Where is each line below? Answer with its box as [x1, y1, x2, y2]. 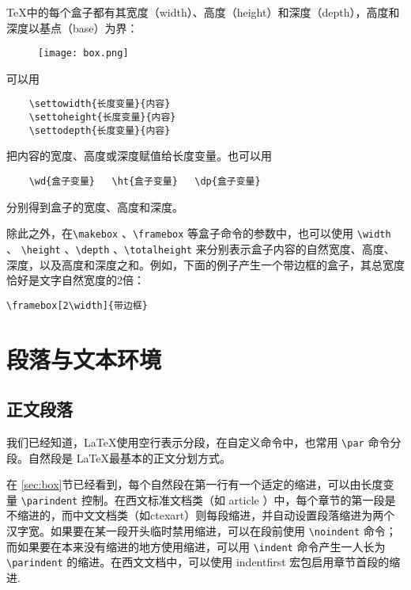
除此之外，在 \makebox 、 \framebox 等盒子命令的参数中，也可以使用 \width [6, 225, 391, 242]
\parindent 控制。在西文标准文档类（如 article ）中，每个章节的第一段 [21, 491, 385, 508]
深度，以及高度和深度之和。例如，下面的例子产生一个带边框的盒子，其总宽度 [6, 256, 405, 272]
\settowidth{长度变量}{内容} [28, 98, 171, 110]
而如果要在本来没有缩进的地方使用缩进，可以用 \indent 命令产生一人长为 [6, 538, 386, 554]
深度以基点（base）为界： [6, 19, 138, 36]
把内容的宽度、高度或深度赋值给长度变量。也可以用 [6, 147, 272, 164]
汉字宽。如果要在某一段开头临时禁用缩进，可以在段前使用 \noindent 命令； [6, 523, 397, 539]
